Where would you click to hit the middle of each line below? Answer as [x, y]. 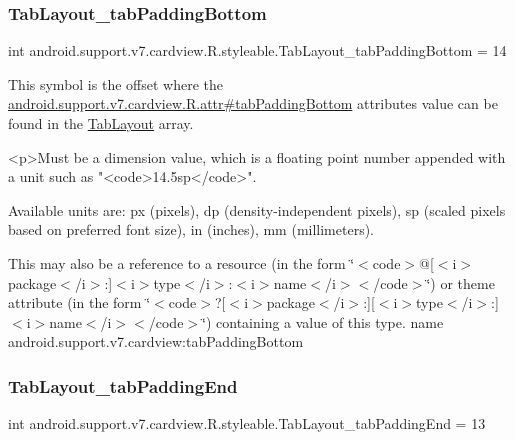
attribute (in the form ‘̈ [79, 302]
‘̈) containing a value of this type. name [323, 321]
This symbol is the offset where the [115, 83]
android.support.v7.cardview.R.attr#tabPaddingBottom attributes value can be [253, 103]
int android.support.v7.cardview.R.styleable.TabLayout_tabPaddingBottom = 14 [257, 50]
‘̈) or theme [460, 282]
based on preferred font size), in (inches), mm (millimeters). [191, 229]
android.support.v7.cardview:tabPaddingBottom [156, 341]
